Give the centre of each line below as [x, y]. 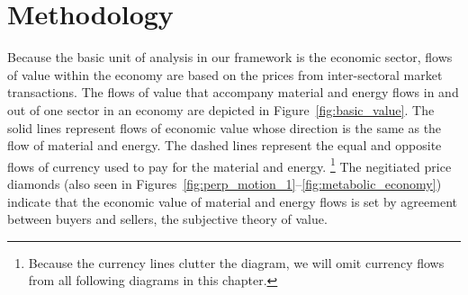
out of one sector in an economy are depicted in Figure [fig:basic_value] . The [221, 109]
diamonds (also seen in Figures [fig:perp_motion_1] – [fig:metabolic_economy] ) [225, 183]
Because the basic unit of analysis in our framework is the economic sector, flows [230, 57]
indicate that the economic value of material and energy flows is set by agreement [233, 201]
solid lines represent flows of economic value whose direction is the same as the [225, 127]
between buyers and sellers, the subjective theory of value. [167, 219]
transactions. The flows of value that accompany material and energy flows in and [233, 92]
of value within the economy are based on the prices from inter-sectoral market [225, 74]
